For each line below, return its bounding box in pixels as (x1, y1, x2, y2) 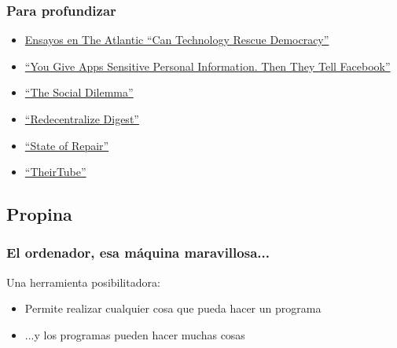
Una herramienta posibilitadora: (6, 273, 160, 290)
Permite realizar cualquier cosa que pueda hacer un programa (24, 300, 322, 317)
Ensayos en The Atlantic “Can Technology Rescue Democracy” (24, 31, 329, 48)
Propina (6, 202, 72, 226)
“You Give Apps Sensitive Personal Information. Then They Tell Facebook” (24, 57, 391, 74)
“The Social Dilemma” (24, 84, 134, 101)
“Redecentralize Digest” (24, 111, 139, 126)
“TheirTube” (24, 163, 86, 180)
